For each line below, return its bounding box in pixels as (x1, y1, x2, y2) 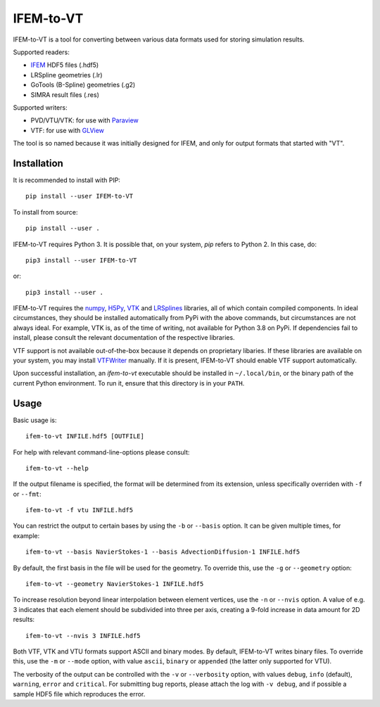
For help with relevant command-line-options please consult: (13, 447, 190, 457)
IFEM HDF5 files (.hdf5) (30, 60, 99, 70)
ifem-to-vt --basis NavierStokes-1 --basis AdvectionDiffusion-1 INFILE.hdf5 (25, 548, 300, 556)
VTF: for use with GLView (30, 126, 105, 134)
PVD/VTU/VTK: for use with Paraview (30, 116, 139, 125)
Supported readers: (13, 48, 70, 56)
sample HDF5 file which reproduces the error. (13, 689, 146, 698)
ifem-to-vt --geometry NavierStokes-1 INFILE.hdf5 (25, 580, 204, 588)
